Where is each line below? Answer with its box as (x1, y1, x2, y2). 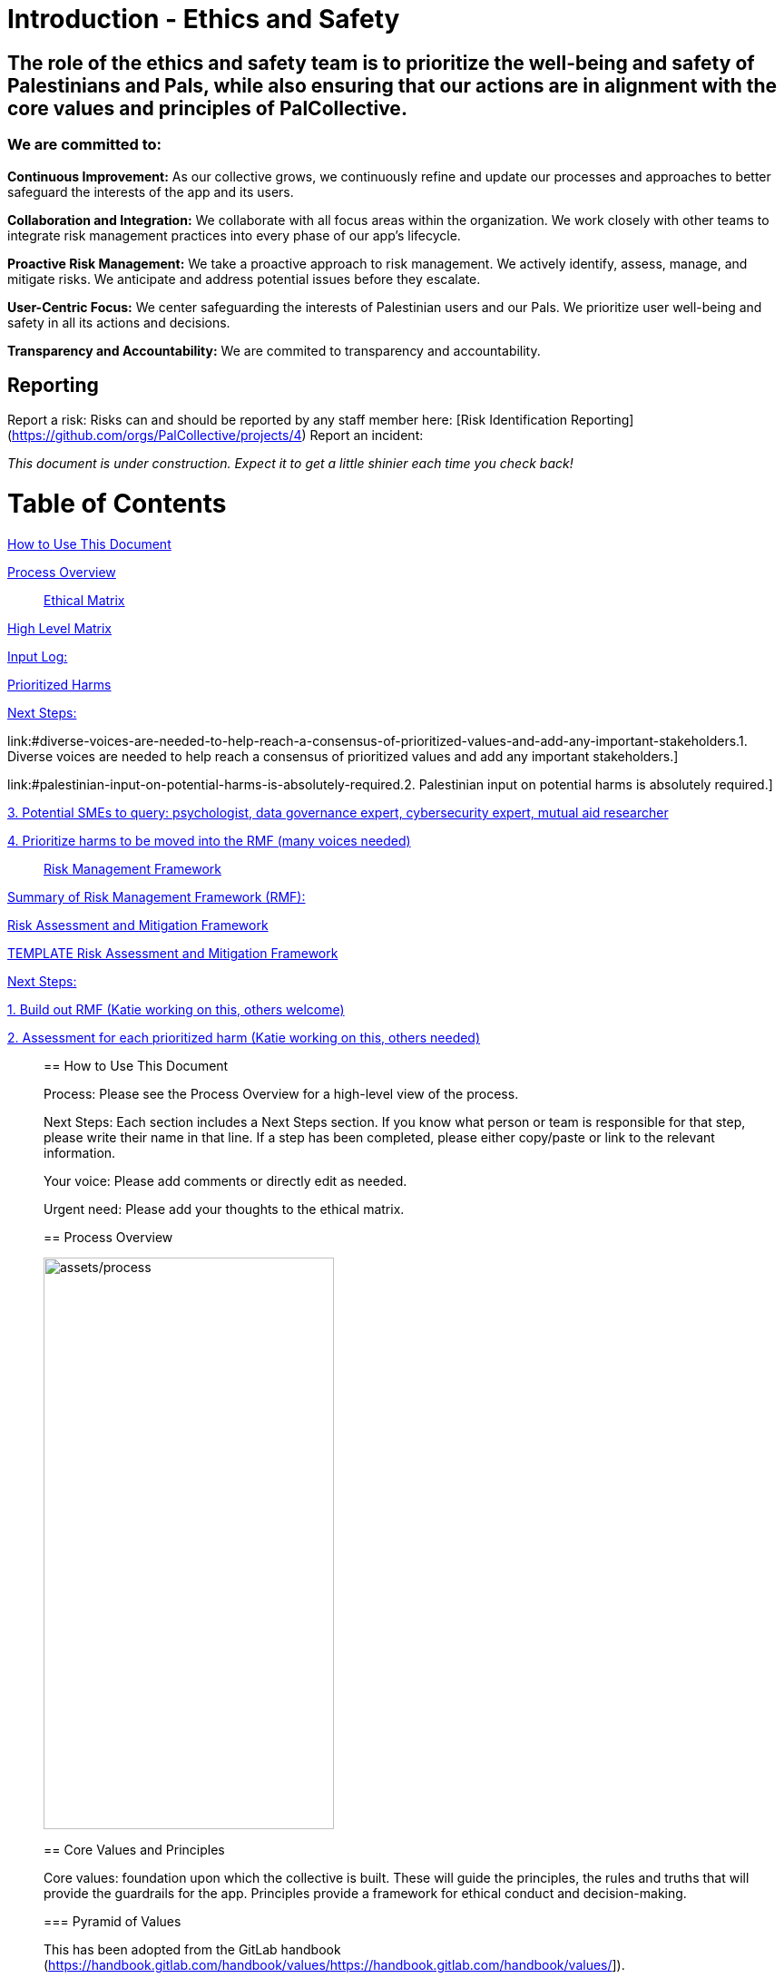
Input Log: (7, 648, 68, 664)
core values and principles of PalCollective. (7, 96, 407, 120)
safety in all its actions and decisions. (7, 314, 230, 330)
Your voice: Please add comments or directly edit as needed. (44, 1172, 407, 1189)
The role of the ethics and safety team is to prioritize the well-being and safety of (7, 51, 755, 74)
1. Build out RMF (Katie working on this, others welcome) (7, 1001, 345, 1017)
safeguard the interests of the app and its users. (7, 183, 294, 200)
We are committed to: (7, 135, 162, 154)
